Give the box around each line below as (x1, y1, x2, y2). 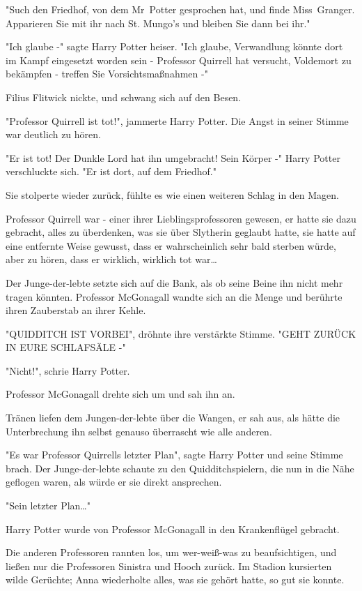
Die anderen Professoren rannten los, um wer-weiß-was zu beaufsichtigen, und (6, 545, 337, 560)
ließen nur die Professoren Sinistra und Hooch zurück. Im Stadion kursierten (6, 558, 332, 573)
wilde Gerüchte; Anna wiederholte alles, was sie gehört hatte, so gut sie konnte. (6, 572, 345, 587)
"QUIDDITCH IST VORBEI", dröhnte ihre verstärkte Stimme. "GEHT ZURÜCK (6, 326, 356, 341)
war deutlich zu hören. (6, 127, 101, 142)
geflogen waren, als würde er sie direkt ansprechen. (6, 474, 222, 489)
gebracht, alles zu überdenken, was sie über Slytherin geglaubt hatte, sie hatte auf (6, 225, 356, 239)
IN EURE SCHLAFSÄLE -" (6, 340, 126, 354)
